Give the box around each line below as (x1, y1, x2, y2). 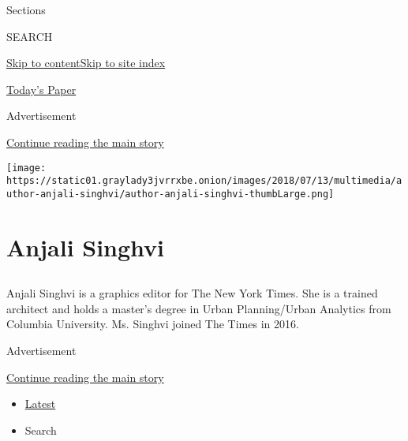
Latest (24, 395, 56, 412)
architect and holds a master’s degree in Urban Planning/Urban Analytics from (6, 300, 391, 316)
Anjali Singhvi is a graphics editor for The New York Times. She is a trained (6, 285, 378, 301)
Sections (6, 2, 46, 17)
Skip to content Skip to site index (6, 54, 166, 71)
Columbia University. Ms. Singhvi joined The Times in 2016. (6, 316, 299, 332)
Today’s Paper (6, 80, 77, 97)
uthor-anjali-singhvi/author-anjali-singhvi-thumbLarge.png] (6, 188, 335, 200)
